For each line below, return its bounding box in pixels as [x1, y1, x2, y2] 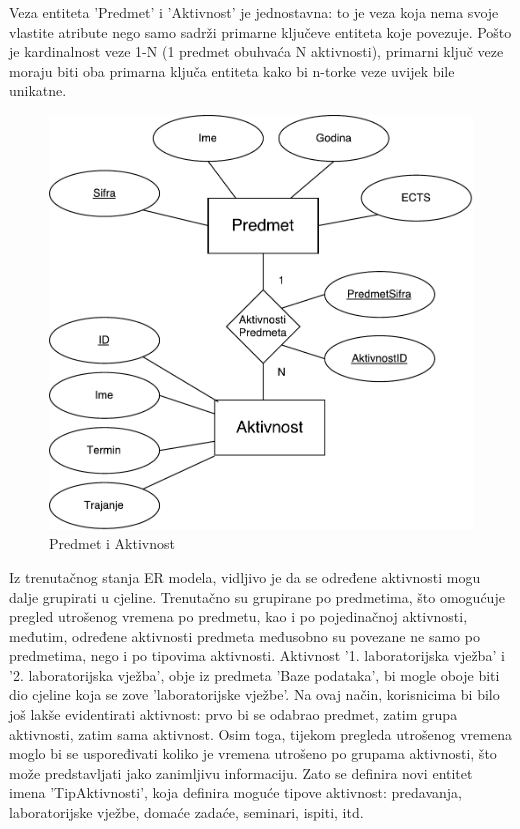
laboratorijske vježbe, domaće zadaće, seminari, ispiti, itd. [9, 802, 364, 823]
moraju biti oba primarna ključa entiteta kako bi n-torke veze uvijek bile [9, 60, 455, 81]
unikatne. [9, 80, 67, 101]
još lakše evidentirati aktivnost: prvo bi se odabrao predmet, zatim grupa [9, 704, 458, 725]
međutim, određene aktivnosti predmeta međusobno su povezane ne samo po [9, 625, 480, 646]
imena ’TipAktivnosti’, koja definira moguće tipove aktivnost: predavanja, [9, 782, 462, 803]
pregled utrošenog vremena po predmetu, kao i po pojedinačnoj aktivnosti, [9, 606, 468, 627]
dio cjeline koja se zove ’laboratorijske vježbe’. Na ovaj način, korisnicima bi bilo [9, 684, 500, 705]
